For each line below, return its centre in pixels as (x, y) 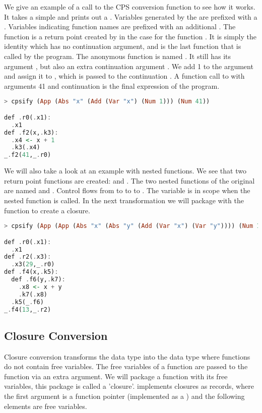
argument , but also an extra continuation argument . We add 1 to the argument (129, 66)
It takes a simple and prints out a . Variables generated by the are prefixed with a (131, 16)
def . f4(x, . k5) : (31, 272)
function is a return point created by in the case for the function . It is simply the (130, 36)
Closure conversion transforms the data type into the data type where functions (127, 356)
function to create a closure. (47, 210)
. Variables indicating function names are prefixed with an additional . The (120, 26)
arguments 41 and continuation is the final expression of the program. (112, 85)
